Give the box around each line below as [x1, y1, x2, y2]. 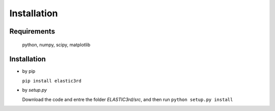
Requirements [9, 27, 56, 36]
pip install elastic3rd [22, 78, 81, 84]
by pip [22, 68, 36, 74]
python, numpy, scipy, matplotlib [22, 41, 91, 48]
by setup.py [22, 87, 47, 93]
